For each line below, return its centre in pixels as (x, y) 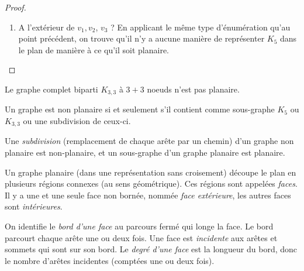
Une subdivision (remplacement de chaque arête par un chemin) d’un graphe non (149, 141)
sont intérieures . (34, 206)
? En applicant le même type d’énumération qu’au (201, 27)
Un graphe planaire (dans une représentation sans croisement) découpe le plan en (151, 172)
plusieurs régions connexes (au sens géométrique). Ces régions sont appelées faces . (151, 183)
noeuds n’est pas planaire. (193, 89)
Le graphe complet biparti (51, 89)
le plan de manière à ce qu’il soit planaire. (94, 49)
